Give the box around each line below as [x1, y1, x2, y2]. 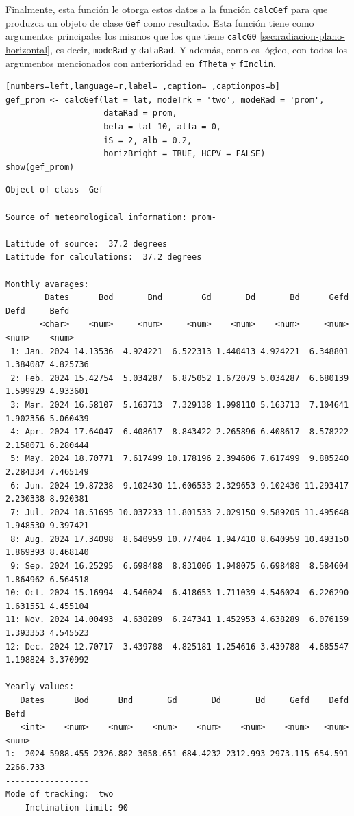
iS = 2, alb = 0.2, [103, 135, 192, 145]
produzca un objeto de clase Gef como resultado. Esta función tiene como [5, 15, 314, 29]
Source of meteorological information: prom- [5, 212, 216, 222]
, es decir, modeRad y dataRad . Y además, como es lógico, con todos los [50, 42, 347, 56]
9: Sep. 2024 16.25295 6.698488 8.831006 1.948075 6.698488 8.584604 [10, 561, 349, 571]
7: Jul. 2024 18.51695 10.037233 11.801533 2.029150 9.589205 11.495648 [10, 507, 349, 517]
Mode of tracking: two [5, 789, 114, 800]
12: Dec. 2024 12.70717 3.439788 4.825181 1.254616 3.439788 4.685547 [5, 641, 349, 652]
